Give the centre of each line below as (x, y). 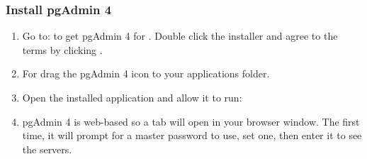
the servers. (47, 149)
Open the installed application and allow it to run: (132, 97)
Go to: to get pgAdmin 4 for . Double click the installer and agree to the (180, 36)
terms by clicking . (62, 49)
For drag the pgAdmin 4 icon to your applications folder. (146, 73)
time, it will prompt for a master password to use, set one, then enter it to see (192, 135)
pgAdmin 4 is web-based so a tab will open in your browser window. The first (191, 121)
